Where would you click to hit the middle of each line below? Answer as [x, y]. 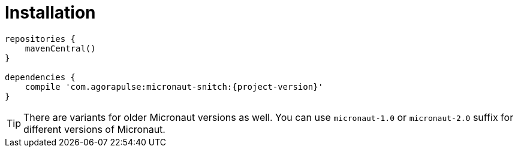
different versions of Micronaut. [94, 129]
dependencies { [40, 77]
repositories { [40, 39]
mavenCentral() [60, 48]
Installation [50, 13]
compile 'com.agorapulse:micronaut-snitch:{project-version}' [174, 86]
